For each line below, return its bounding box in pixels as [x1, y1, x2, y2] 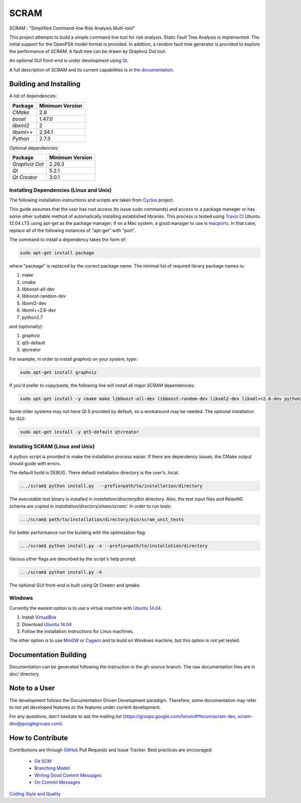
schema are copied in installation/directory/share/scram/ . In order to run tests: [9, 503, 172, 509]
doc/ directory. [9, 671, 40, 677]
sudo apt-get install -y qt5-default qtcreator [20, 429, 139, 435]
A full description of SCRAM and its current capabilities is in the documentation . [9, 67, 174, 73]
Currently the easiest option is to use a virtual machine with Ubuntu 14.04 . [9, 605, 163, 611]
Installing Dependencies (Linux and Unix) [9, 186, 112, 193]
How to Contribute [9, 733, 68, 742]
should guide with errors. [9, 460, 61, 466]
